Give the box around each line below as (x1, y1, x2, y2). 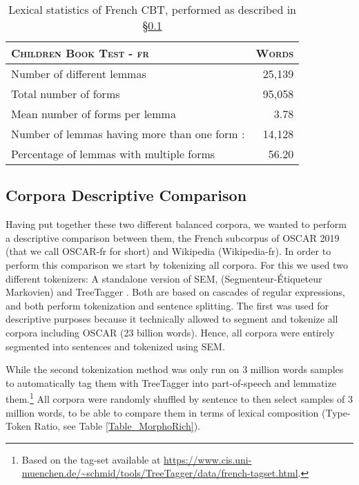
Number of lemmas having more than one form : (11, 126, 245, 142)
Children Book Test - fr (11, 45, 150, 61)
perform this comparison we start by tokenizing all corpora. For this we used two (6, 257, 348, 272)
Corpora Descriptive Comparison (6, 184, 247, 206)
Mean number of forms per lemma (11, 106, 176, 122)
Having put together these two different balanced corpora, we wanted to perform (6, 217, 347, 231)
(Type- (322, 405, 351, 419)
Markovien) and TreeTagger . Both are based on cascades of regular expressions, (6, 285, 345, 299)
